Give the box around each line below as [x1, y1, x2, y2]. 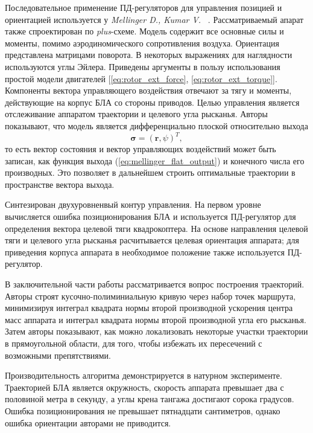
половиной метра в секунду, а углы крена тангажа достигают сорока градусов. [5, 393, 294, 405]
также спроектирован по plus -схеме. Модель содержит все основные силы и [5, 25, 284, 37]
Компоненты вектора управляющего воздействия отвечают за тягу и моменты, [5, 84, 292, 97]
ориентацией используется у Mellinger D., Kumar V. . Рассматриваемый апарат [5, 13, 304, 25]
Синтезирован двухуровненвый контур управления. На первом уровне [5, 198, 261, 211]
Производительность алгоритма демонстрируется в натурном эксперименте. [5, 369, 282, 382]
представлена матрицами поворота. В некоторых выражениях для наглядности [5, 48, 292, 61]
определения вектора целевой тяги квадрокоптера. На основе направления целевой [5, 222, 308, 234]
